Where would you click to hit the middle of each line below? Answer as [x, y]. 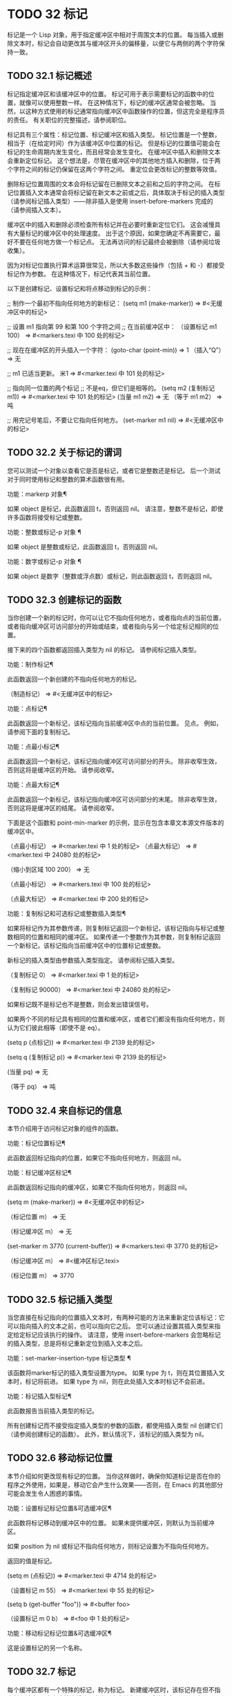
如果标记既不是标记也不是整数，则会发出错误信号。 [80, 1005]
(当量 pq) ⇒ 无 [28, 1072]
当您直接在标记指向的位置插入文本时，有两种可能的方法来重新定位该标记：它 [116, 1317]
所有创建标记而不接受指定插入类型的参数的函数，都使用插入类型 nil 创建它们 [115, 1425]
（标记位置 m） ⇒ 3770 [41, 1276]
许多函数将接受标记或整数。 [47, 517]
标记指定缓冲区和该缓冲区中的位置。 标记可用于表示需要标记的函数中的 [108, 93]
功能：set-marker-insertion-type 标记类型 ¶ [69, 1358]
